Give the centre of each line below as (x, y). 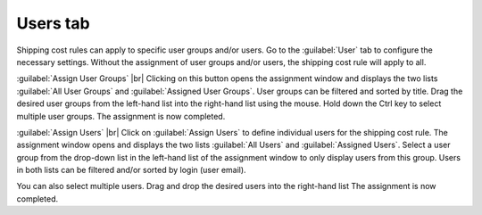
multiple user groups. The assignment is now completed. (121, 116)
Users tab (53, 23)
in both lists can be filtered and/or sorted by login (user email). (131, 170)
